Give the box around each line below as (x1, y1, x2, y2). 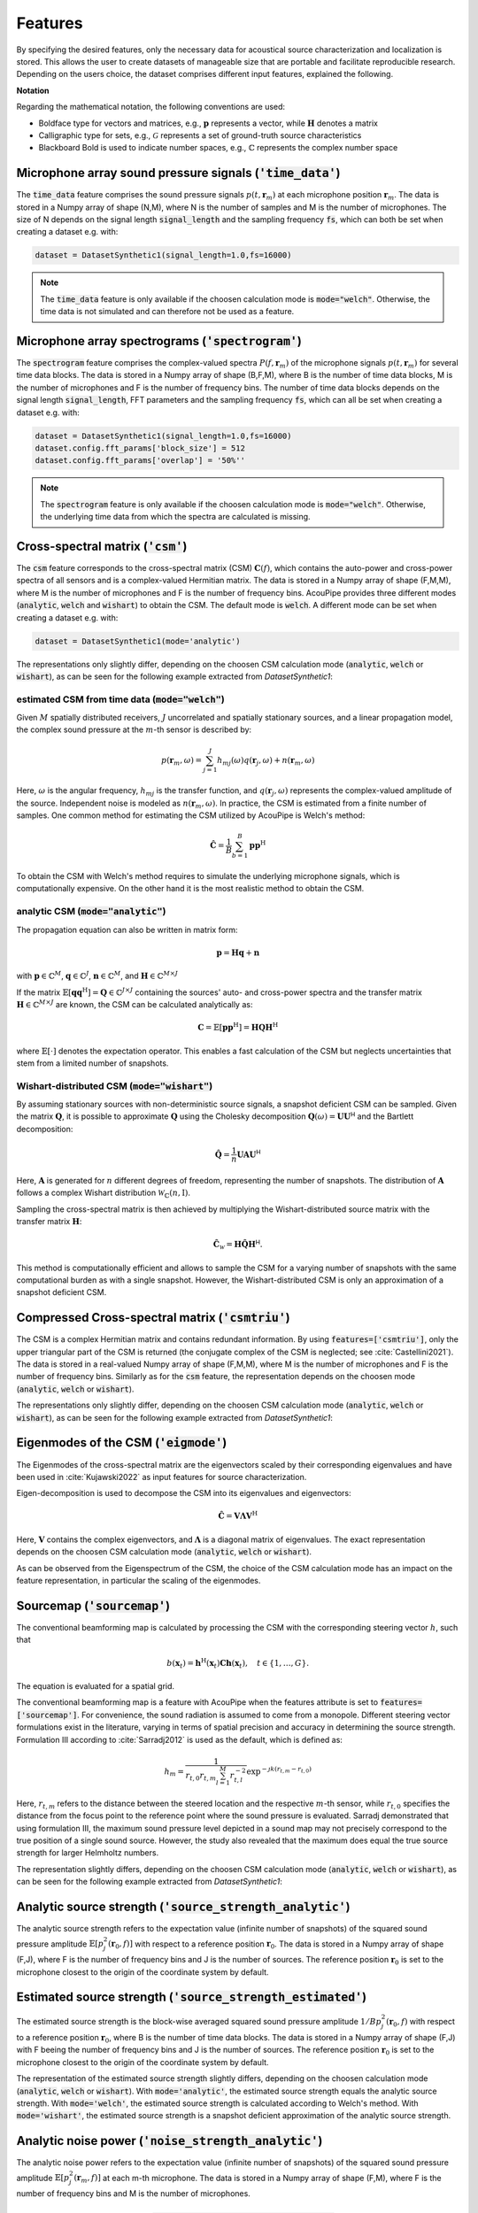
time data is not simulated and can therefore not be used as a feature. (40, 306, 295, 317)
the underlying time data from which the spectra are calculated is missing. (40, 512, 311, 522)
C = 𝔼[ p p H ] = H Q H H (197, 1021, 279, 1033)
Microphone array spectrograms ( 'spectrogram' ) (16, 333, 303, 349)
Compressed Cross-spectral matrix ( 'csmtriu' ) (16, 1310, 291, 1325)
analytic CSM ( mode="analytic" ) (16, 906, 166, 918)
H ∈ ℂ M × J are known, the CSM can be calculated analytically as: (16, 999, 253, 1009)
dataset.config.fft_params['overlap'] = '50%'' (35, 456, 245, 466)
